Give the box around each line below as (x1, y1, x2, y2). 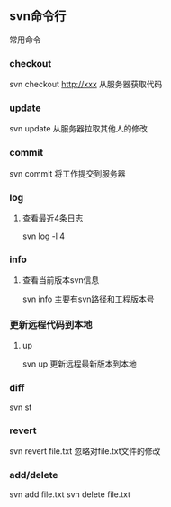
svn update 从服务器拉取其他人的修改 (9, 123, 148, 134)
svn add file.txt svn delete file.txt (9, 489, 131, 500)
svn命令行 (9, 8, 67, 24)
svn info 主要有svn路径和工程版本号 (22, 294, 155, 304)
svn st (9, 402, 32, 412)
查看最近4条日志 (22, 213, 84, 223)
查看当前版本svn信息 (22, 275, 100, 285)
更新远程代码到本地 (9, 319, 93, 331)
